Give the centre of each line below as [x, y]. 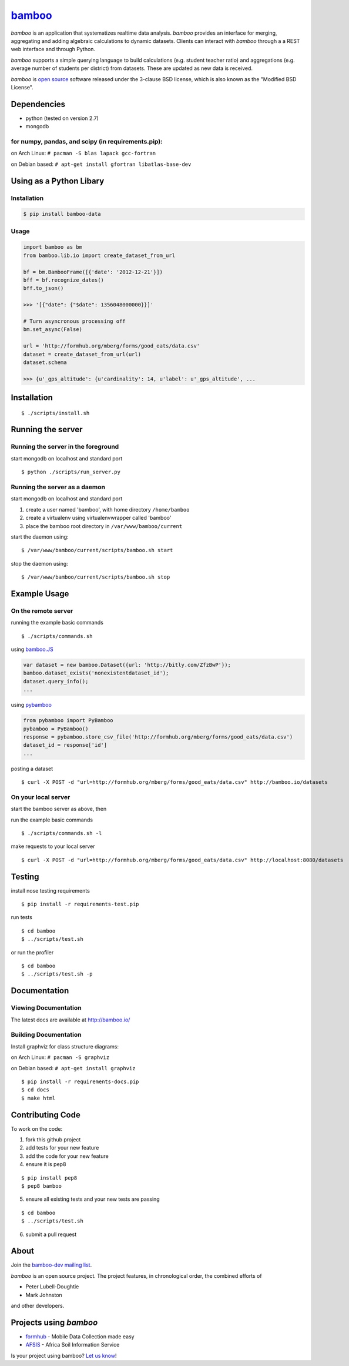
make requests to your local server [53, 846]
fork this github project [53, 1139]
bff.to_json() [43, 288]
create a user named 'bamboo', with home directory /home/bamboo [108, 509]
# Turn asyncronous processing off [74, 321]
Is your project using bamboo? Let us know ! [64, 1355]
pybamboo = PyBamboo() [56, 729]
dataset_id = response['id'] [65, 745]
